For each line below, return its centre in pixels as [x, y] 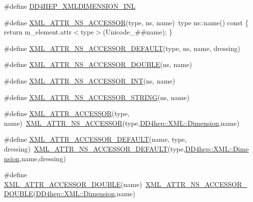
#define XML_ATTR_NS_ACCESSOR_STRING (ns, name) [97, 97]
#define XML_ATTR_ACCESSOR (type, [67, 113]
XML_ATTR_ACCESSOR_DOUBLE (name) [73, 184]
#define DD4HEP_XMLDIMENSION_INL [70, 6]
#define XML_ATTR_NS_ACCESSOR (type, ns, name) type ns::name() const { [126, 22]
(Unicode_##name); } [138, 32]
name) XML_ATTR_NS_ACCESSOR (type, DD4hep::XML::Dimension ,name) [122, 123]
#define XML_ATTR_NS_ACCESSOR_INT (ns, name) [90, 80]
